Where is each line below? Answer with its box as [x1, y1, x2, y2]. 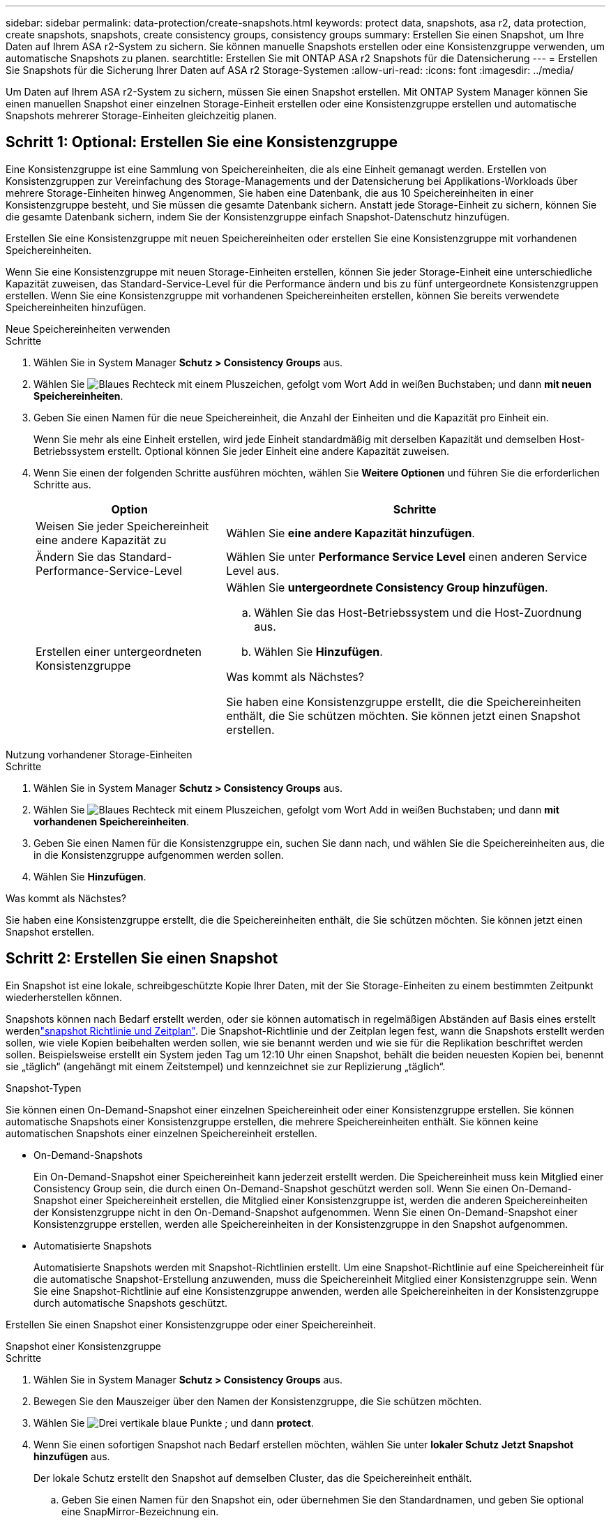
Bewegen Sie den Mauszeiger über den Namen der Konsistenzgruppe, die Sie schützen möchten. [33, 1395, 482, 1407]
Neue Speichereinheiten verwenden [6, 322, 170, 335]
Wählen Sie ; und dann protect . [33, 1416, 314, 1429]
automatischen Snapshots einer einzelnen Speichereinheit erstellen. [6, 1127, 317, 1139]
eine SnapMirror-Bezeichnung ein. [61, 1505, 219, 1517]
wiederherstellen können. [6, 991, 122, 1003]
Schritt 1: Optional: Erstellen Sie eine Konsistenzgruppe [6, 133, 398, 151]
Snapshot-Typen [6, 1081, 82, 1094]
